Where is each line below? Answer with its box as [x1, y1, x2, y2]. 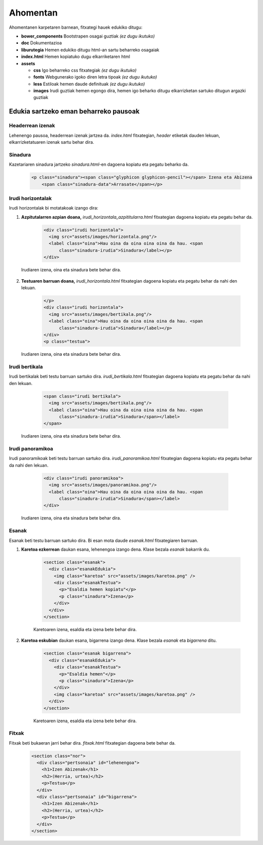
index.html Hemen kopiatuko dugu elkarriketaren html [21, 54, 130, 59]
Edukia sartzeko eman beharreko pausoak [9, 107, 140, 115]
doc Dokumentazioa [21, 40, 62, 46]
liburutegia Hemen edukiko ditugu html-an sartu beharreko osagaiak [21, 47, 160, 53]
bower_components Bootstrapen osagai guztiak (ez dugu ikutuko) [21, 33, 155, 39]
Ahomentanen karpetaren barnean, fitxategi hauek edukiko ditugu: [9, 24, 143, 30]
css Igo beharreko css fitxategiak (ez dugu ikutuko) [33, 67, 137, 73]
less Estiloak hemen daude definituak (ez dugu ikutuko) [33, 81, 145, 87]
